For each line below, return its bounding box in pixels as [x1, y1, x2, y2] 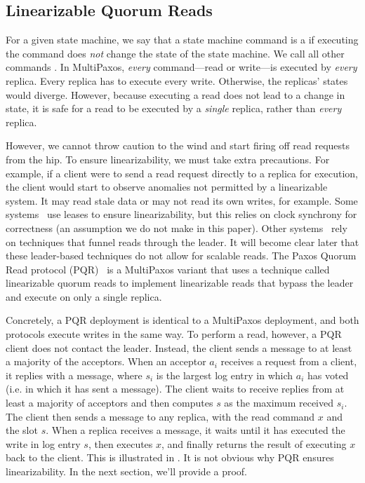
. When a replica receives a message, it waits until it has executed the [46, 423, 345, 437]
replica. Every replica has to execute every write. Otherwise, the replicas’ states [6, 73, 348, 88]
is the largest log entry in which [156, 367, 293, 382]
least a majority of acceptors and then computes [6, 395, 213, 410]
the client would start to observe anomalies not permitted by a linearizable [6, 179, 328, 194]
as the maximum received [224, 395, 334, 410]
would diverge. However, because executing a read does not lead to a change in [6, 87, 345, 102]
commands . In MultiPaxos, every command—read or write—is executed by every [6, 60, 357, 74]
